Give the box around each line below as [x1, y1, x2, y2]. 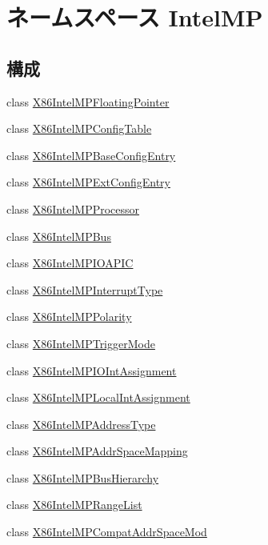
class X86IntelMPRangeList [6, 496, 142, 513]
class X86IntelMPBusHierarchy [6, 469, 159, 486]
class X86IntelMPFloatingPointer [6, 93, 170, 110]
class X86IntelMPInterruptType [6, 281, 163, 298]
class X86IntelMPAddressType [6, 415, 156, 432]
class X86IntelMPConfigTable [6, 120, 152, 137]
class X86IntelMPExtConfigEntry [6, 174, 170, 190]
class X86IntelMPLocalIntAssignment [6, 389, 190, 406]
